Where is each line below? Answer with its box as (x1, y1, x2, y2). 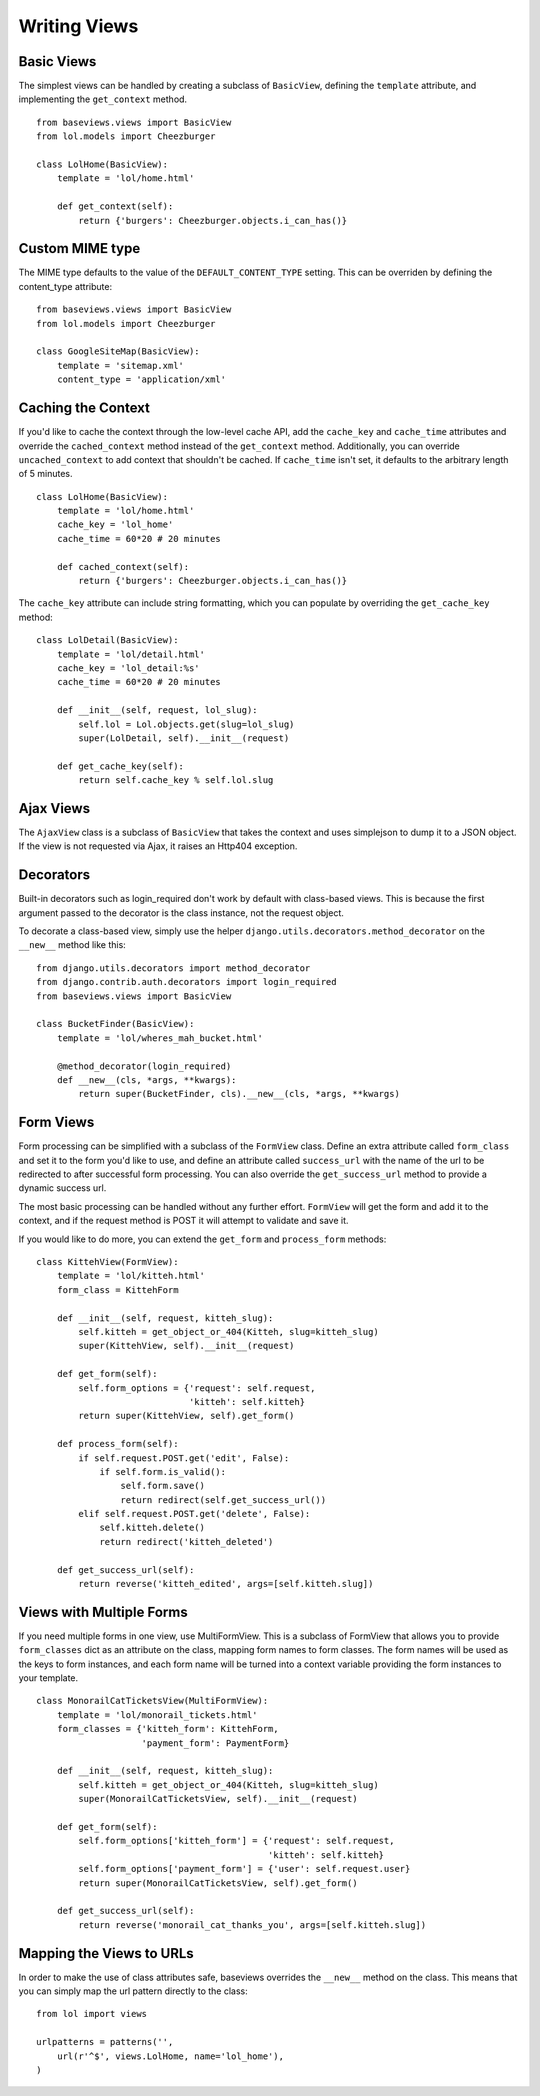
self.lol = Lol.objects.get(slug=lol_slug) (78, 718, 295, 730)
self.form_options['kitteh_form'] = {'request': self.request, (78, 1835, 395, 1847)
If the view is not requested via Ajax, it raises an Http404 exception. (18, 840, 298, 852)
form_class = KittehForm (56, 1284, 179, 1295)
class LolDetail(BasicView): (36, 635, 179, 646)
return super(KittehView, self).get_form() (78, 1410, 295, 1422)
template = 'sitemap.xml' (56, 360, 185, 371)
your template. (18, 1672, 79, 1684)
